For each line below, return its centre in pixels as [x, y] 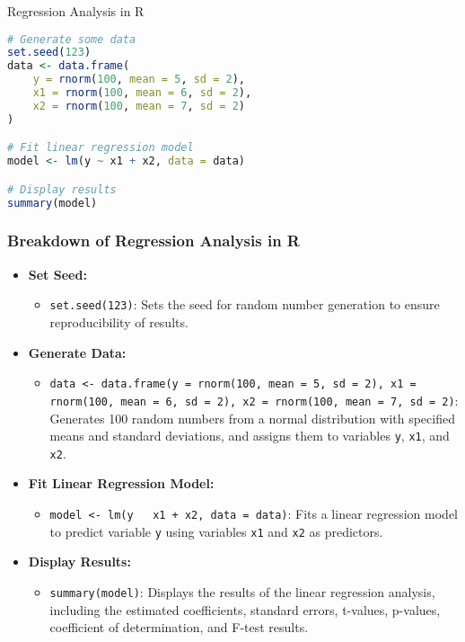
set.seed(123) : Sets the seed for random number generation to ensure [245, 304]
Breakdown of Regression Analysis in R [154, 241]
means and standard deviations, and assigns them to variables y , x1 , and [250, 436]
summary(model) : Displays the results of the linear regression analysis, [242, 591]
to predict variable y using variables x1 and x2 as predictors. [216, 531]
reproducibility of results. [119, 322]
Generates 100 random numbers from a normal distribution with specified [252, 418]
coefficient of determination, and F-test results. [179, 627]
